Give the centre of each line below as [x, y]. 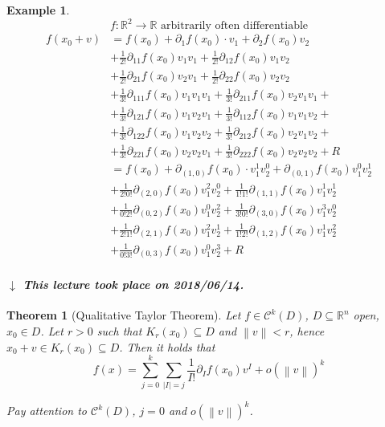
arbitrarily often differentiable [235, 26]
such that [119, 330]
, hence [307, 330]
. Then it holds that [167, 346]
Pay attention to [47, 411]
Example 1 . [38, 10]
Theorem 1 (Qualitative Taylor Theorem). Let [124, 315]
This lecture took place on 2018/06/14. [133, 284]
